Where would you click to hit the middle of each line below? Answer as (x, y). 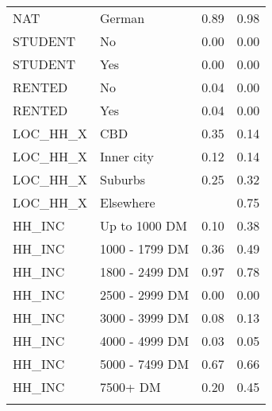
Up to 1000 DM (144, 225)
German (123, 18)
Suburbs (123, 179)
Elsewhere (128, 202)
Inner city (127, 156)
